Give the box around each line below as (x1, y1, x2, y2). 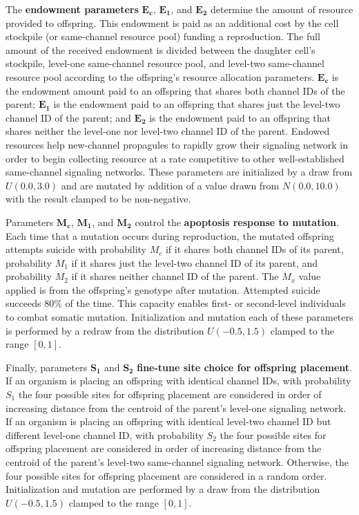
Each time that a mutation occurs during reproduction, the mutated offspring (6, 228, 334, 243)
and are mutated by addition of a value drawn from (61, 178, 280, 192)
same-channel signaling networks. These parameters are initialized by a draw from (6, 165, 353, 179)
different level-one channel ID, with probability (6, 427, 204, 442)
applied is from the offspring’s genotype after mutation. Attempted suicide (6, 282, 320, 297)
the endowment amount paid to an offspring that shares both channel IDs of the (6, 83, 345, 97)
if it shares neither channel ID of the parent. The (71, 269, 279, 283)
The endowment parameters (6, 2, 139, 16)
